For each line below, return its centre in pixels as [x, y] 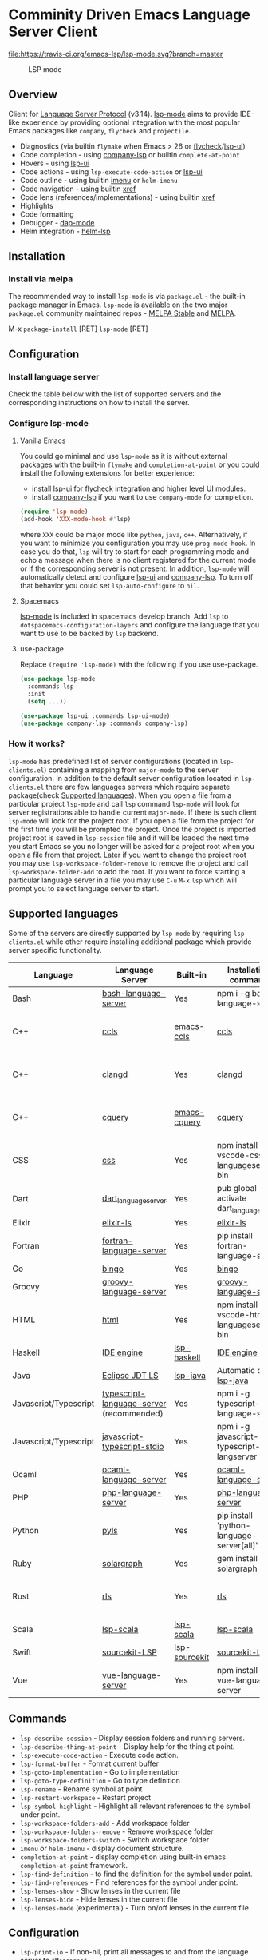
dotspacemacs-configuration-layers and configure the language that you [140, 625]
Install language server [54, 376]
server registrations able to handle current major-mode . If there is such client [133, 812]
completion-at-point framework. [74, 1865]
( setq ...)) [47, 701]
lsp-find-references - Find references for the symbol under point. [129, 1882]
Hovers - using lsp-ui [55, 163]
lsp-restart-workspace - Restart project [85, 1797]
